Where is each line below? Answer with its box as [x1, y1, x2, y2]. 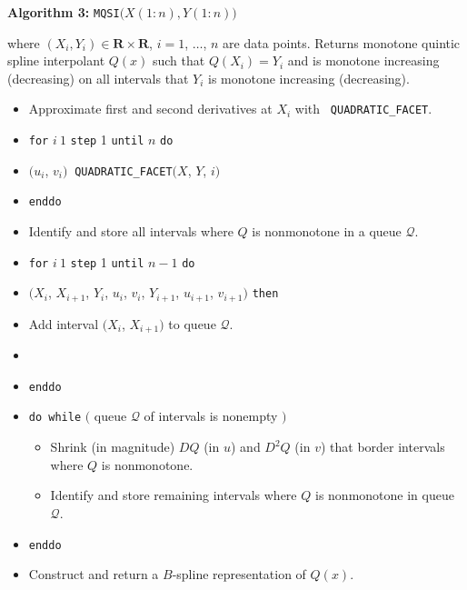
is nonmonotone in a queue [252, 222, 402, 241]
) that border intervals [320, 437, 445, 456]
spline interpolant [7, 51, 105, 70]
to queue [168, 314, 216, 333]
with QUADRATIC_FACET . [294, 99, 432, 118]
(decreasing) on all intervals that [7, 68, 189, 87]
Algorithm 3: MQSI [7, 3, 120, 21]
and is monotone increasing [287, 51, 440, 70]
